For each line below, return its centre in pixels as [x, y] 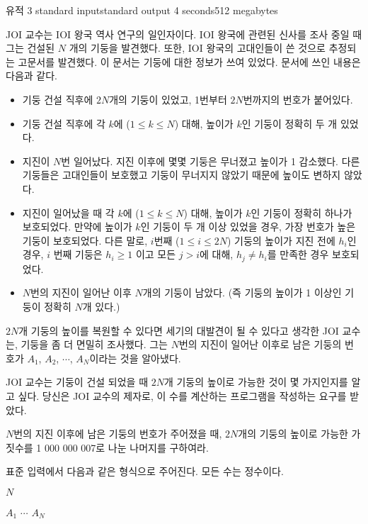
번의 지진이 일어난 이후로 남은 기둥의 [260, 344]
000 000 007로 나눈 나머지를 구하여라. [126, 447]
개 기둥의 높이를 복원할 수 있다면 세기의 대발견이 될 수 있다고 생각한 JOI [179, 330]
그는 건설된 [30, 48]
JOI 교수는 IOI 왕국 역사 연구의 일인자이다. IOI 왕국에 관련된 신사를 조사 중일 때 [184, 34]
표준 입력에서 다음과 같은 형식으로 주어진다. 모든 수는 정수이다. [145, 471]
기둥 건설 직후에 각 [64, 123]
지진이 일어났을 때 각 [68, 212]
